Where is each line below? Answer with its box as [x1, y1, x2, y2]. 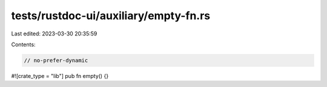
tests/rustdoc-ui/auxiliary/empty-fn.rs [11, 9, 211, 22]
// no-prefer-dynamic [24, 57, 88, 64]
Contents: [11, 41, 36, 48]
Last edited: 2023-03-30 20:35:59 [11, 30, 97, 37]
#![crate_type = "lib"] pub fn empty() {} [11, 72, 109, 79]
